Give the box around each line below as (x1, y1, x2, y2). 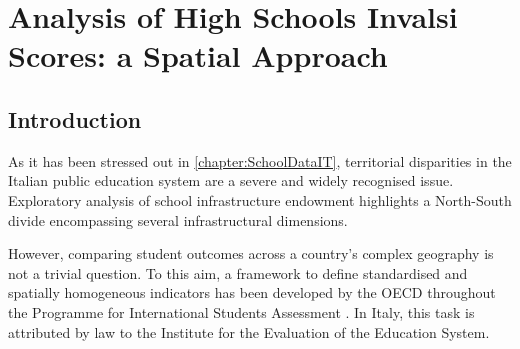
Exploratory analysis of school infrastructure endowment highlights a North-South (8, 189, 512, 210)
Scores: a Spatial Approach (8, 35, 388, 76)
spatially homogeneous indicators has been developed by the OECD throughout (8, 282, 496, 303)
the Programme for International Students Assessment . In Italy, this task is (8, 301, 475, 322)
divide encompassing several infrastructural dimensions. (8, 209, 348, 230)
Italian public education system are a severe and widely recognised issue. (8, 170, 454, 191)
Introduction (8, 103, 142, 134)
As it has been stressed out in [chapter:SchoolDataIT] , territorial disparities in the (8, 150, 512, 171)
